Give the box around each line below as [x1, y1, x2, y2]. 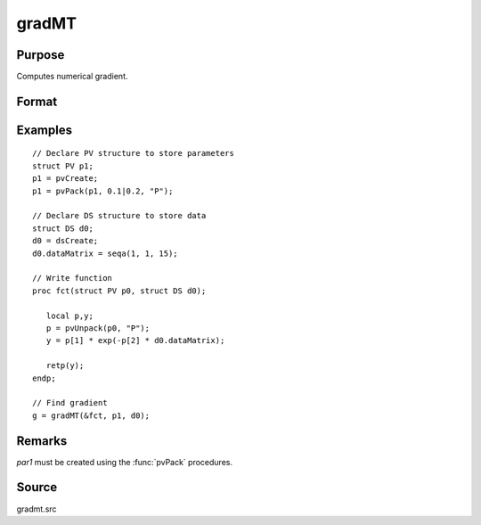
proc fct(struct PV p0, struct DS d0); [32, 285, 207, 296]
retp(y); [45, 361, 85, 371]
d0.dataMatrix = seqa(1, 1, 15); [32, 248, 178, 258]
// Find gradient [32, 398, 108, 408]
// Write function [32, 273, 113, 283]
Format [16, 94, 58, 109]
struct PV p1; [32, 160, 94, 171]
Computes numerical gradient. [16, 71, 128, 82]
